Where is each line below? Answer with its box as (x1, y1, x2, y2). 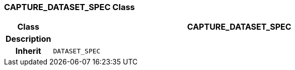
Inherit (15, 46, 41, 56)
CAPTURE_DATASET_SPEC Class (4, 2, 135, 12)
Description (6, 34, 51, 44)
